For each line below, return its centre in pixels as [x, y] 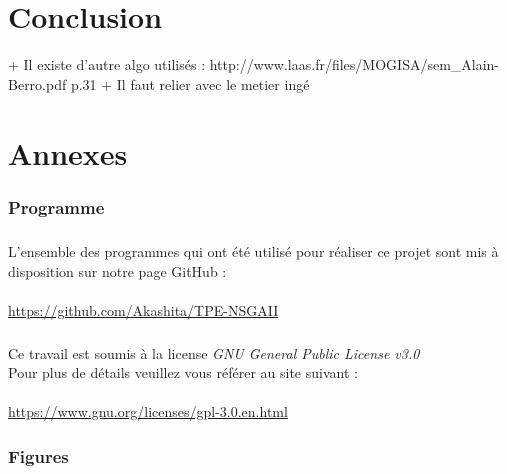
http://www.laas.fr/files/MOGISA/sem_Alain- [354, 64]
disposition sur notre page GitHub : [117, 270]
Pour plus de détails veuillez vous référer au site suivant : [183, 372]
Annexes [68, 152]
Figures [38, 455]
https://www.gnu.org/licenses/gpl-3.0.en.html [148, 411]
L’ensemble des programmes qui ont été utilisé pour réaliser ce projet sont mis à [253, 250]
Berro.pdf [37, 83]
